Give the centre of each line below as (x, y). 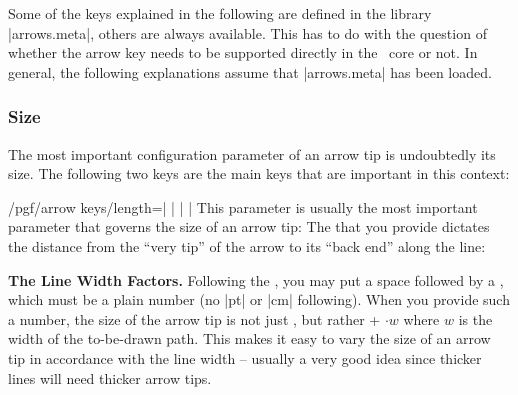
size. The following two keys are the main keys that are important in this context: (259, 173)
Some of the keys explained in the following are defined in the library (220, 13)
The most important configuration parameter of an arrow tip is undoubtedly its (252, 153)
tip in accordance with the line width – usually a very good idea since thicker (245, 357)
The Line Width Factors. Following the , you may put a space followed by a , (256, 279)
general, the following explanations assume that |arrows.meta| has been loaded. (250, 71)
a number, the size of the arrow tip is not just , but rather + (194, 318)
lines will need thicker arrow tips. (110, 377)
